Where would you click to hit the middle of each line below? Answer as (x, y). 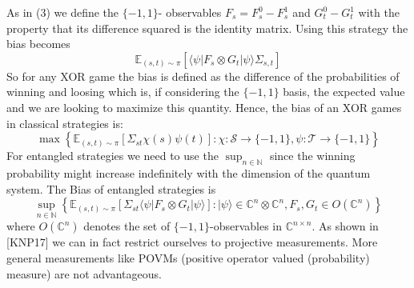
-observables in (246, 226)
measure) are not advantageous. (84, 273)
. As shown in (345, 226)
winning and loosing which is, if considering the (123, 92)
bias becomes (38, 44)
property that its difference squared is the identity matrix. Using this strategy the (207, 28)
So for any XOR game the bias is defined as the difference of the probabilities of (203, 76)
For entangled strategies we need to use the (113, 156)
